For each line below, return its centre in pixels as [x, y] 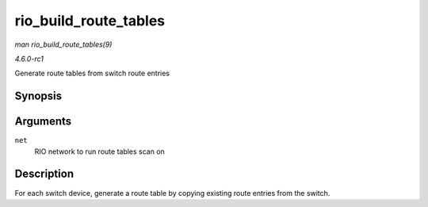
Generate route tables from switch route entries [92, 73]
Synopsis [38, 96]
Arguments [43, 122]
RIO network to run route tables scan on [100, 151]
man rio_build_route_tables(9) [63, 44]
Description [44, 174]
